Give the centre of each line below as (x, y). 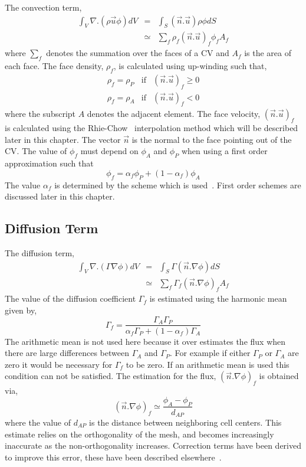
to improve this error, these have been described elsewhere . (113, 457)
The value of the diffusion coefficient (70, 298)
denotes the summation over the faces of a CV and (138, 53)
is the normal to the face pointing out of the (212, 139)
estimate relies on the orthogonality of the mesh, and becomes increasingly (139, 434)
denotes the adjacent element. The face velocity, (174, 113)
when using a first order (224, 151)
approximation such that (49, 163)
